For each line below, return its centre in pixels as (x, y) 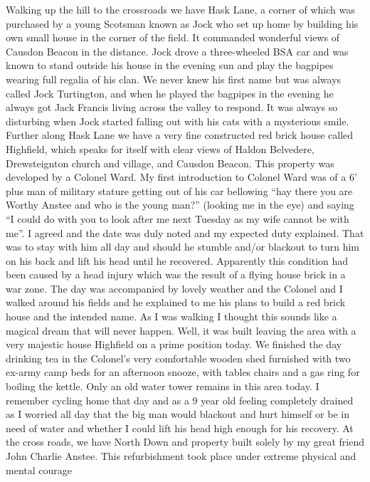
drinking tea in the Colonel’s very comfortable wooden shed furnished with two (178, 358)
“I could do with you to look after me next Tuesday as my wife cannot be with (178, 218)
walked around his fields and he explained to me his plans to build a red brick (176, 302)
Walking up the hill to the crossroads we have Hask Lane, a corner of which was (180, 9)
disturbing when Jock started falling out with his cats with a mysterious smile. (178, 121)
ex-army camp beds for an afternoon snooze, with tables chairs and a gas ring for (183, 372)
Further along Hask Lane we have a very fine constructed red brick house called (180, 135)
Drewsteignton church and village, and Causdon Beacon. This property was (170, 163)
